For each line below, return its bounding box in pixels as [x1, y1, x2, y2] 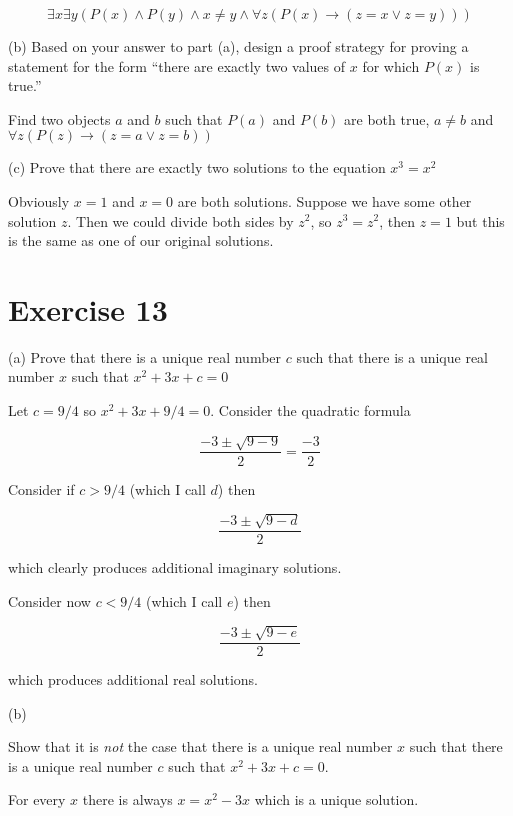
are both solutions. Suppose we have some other [177, 190, 472, 211]
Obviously [8, 190, 70, 211]
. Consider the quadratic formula [210, 400, 411, 421]
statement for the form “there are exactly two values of [8, 55, 346, 76]
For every [8, 789, 66, 810]
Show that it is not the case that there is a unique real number [8, 736, 393, 757]
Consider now [8, 590, 91, 611]
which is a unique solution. [254, 789, 419, 810]
